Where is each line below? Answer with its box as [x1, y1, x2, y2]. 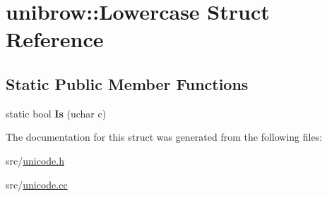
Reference [6, 25, 104, 53]
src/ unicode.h [6, 153, 64, 167]
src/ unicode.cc [6, 177, 68, 191]
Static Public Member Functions [6, 72, 249, 94]
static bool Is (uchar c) [6, 106, 107, 120]
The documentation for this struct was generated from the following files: [6, 129, 323, 144]
